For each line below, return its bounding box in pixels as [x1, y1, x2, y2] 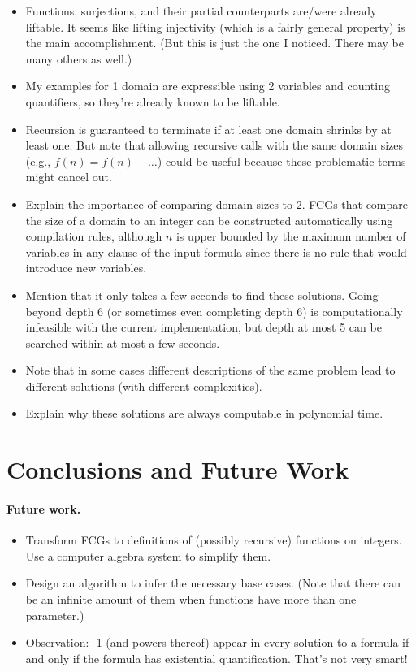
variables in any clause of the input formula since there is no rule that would [25, 243, 407, 260]
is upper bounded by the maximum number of [175, 228, 406, 245]
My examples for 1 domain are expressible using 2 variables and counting [25, 77, 390, 94]
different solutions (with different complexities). [25, 377, 262, 394]
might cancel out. [25, 168, 112, 185]
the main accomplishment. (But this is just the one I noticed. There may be [25, 34, 405, 51]
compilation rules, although [25, 228, 162, 245]
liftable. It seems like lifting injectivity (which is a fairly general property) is [25, 18, 405, 35]
